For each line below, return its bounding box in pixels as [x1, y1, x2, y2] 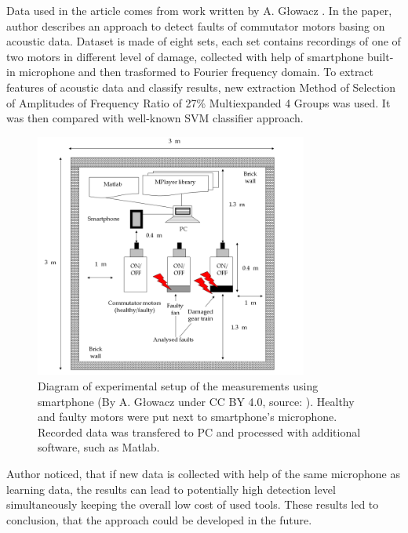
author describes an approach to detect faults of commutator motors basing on [6, 17, 385, 34]
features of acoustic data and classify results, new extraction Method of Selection [6, 78, 396, 95]
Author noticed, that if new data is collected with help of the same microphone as [6, 466, 400, 481]
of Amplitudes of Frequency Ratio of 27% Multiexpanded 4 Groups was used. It [6, 94, 391, 111]
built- [366, 48, 394, 64]
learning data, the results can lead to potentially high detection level [6, 480, 336, 497]
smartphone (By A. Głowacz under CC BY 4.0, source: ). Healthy [38, 393, 355, 409]
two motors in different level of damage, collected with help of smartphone [6, 48, 364, 64]
